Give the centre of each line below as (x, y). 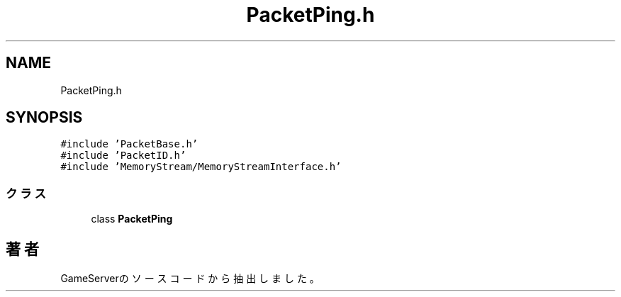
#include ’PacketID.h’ (123, 156)
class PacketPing (132, 219)
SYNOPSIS (44, 118)
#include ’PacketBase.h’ (129, 144)
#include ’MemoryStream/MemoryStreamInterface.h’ (201, 167)
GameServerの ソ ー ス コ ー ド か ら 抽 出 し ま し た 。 (190, 279)
